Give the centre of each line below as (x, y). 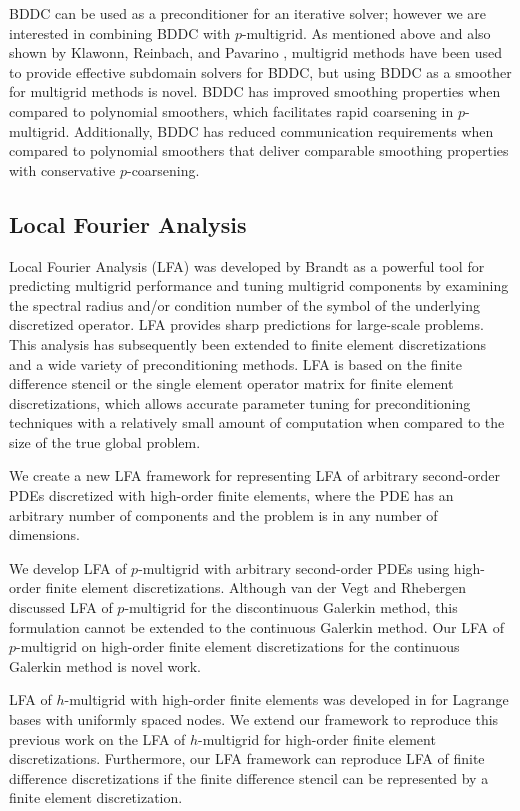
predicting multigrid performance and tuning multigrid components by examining (259, 285)
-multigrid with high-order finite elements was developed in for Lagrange (286, 699)
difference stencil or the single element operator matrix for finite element (231, 383)
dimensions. (44, 534)
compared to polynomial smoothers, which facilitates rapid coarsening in (231, 110)
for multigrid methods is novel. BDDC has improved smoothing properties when (255, 91)
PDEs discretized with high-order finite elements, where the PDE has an (231, 495)
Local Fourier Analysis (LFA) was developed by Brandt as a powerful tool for (247, 265)
